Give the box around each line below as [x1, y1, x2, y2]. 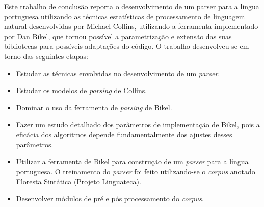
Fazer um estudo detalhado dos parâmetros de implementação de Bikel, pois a [16, 119, 260, 130]
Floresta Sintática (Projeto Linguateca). [16, 176, 141, 187]
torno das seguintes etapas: [4, 50, 88, 61]
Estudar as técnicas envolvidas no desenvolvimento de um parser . [16, 68, 220, 78]
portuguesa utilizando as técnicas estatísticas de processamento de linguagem [4, 11, 245, 21]
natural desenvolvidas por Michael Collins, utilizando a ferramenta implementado [4, 21, 258, 32]
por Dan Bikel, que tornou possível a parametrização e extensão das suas [4, 31, 232, 41]
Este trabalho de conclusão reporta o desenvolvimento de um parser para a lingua [4, 1, 259, 11]
